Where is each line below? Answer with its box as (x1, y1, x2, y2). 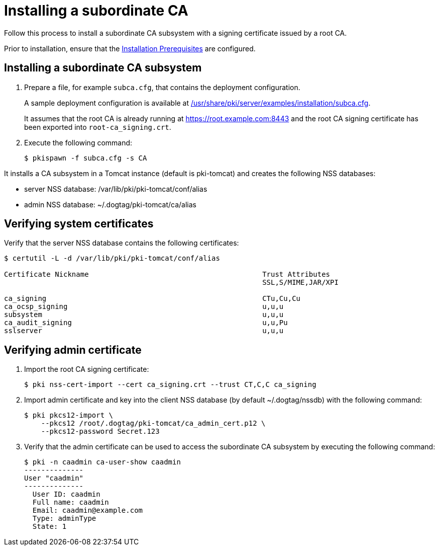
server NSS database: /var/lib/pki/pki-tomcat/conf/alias (24, 184, 207, 193)
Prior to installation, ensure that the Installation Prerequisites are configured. (4, 44, 256, 53)
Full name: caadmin (32, 498, 109, 507)
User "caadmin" (24, 474, 84, 483)
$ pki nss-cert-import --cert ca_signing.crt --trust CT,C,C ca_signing (24, 380, 316, 389)
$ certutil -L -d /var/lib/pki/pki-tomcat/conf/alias (4, 254, 220, 263)
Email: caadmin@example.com (32, 506, 143, 515)
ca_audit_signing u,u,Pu (4, 319, 288, 327)
